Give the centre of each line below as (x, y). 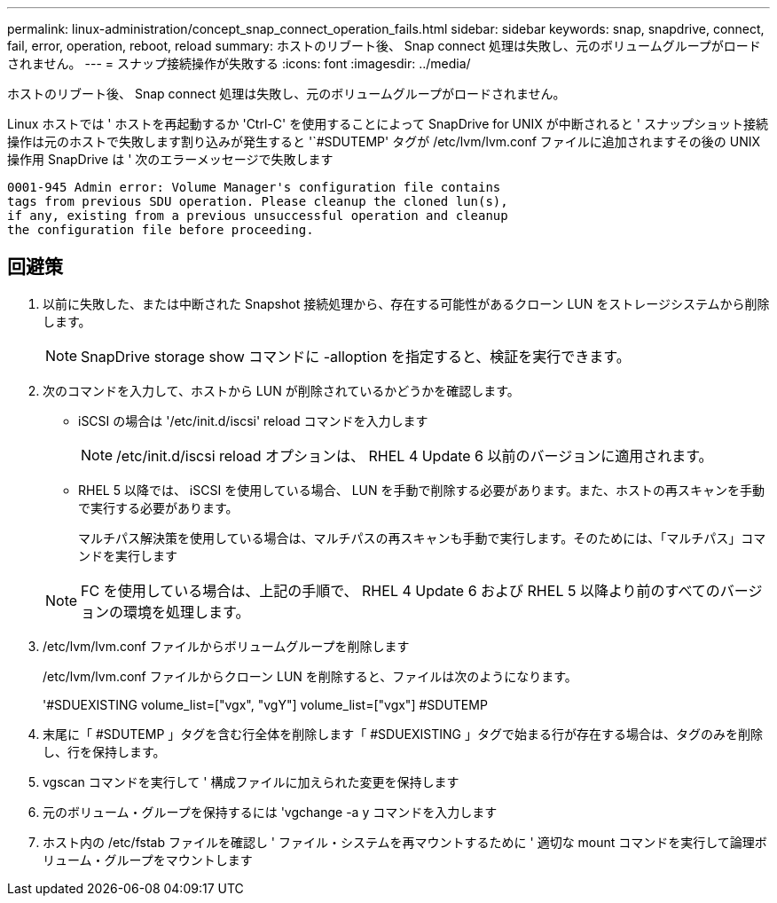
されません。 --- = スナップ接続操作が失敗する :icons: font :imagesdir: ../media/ (239, 63)
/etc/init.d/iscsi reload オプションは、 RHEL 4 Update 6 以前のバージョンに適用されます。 (415, 455)
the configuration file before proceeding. (161, 230)
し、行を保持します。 (104, 751)
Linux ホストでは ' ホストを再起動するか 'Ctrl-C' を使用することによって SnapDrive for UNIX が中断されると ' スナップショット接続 (388, 124)
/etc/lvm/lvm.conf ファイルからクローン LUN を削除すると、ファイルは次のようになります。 (310, 676)
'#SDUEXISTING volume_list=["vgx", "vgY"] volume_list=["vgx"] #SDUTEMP (265, 704)
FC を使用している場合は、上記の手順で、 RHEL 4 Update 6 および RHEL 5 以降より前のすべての (400, 590)
